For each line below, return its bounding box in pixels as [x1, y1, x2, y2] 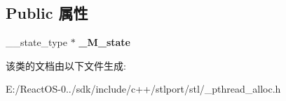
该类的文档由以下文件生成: [6, 58, 126, 72]
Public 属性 [6, 2, 88, 24]
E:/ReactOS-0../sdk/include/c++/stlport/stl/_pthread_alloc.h [6, 81, 281, 96]
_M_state [79, 35, 130, 49]
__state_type [6, 35, 67, 49]
